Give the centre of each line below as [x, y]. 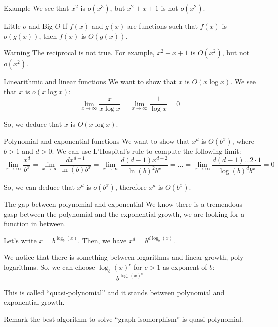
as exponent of [185, 267]
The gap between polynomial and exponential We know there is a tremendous [123, 204]
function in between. [35, 223]
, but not [236, 53]
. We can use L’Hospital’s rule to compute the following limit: [146, 151]
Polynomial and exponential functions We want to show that [97, 141]
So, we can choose [68, 267]
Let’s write [20, 240]
